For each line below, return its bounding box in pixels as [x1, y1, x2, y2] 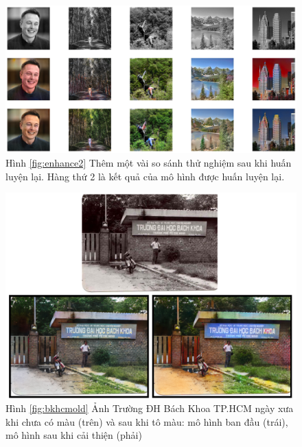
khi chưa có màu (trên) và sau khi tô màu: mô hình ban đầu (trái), [5, 414, 288, 428]
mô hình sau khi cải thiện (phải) [5, 428, 142, 442]
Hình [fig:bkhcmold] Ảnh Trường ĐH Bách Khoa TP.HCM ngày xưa [5, 401, 294, 415]
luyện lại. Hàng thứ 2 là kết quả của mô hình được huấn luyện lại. [5, 169, 285, 183]
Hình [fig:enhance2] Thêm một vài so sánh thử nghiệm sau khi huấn [5, 155, 292, 169]
